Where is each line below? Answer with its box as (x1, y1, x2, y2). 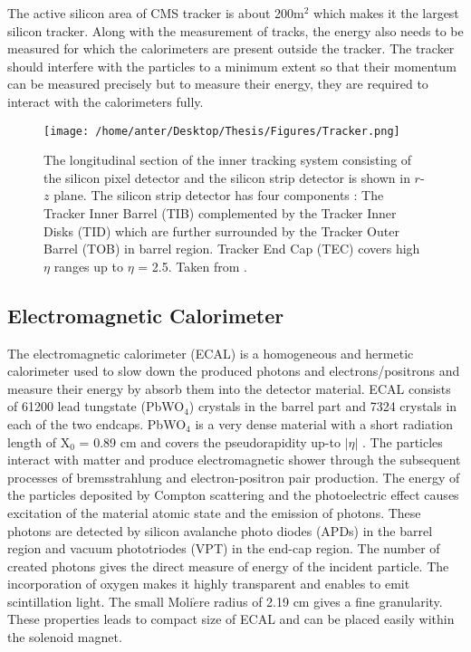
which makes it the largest (313, 4, 459, 22)
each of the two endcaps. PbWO (7, 414, 187, 433)
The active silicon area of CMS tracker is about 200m (7, 4, 304, 22)
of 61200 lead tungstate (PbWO (7, 397, 185, 416)
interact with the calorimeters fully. (7, 91, 204, 110)
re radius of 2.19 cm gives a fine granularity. (198, 591, 443, 610)
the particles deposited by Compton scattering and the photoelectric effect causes (7, 485, 459, 504)
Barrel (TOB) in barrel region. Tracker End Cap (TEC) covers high (43, 239, 420, 258)
